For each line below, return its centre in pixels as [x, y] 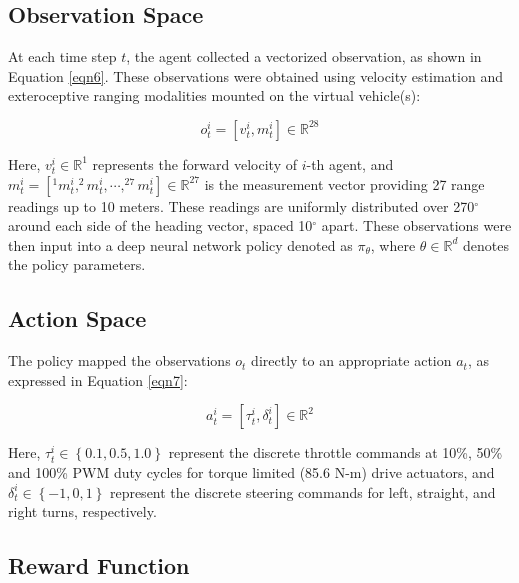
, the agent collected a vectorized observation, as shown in [304, 56]
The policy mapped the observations [119, 360]
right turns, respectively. [82, 511]
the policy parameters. [77, 264]
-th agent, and [350, 163]
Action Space [77, 318]
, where [393, 244]
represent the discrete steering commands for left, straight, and [302, 491]
